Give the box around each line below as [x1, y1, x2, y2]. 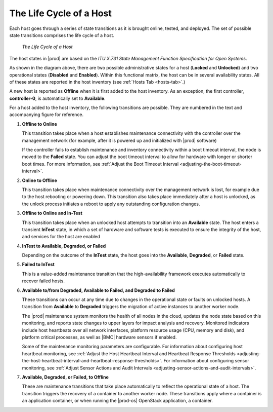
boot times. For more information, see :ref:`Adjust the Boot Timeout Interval [22, 161, 179, 167]
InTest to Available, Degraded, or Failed [22, 243, 106, 249]
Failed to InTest [22, 261, 55, 268]
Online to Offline [22, 177, 58, 183]
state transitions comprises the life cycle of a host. [9, 32, 115, 38]
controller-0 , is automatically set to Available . [9, 95, 106, 101]
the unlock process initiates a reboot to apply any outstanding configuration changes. [22, 201, 200, 207]
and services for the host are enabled [22, 234, 101, 240]
